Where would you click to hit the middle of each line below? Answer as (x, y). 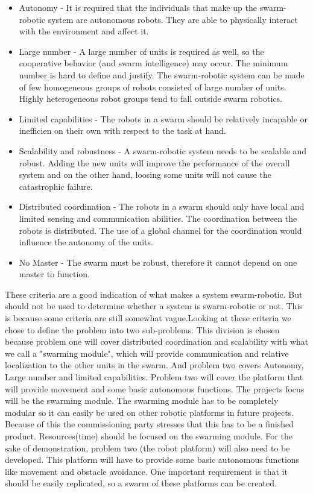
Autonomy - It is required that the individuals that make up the (138, 7)
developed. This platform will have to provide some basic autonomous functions (152, 460)
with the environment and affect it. (84, 31)
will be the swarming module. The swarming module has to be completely (142, 400)
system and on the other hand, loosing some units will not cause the (145, 174)
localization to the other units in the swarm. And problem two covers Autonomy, (154, 365)
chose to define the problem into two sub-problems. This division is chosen (142, 329)
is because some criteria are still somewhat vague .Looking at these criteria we (148, 318)
